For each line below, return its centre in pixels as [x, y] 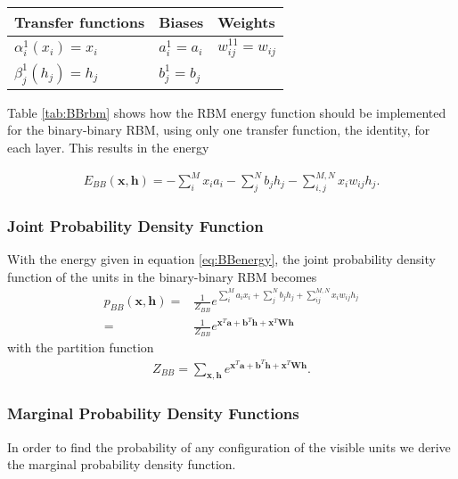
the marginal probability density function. [122, 464]
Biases [181, 22]
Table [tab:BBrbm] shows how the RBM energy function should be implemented [227, 112]
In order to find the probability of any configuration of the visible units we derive [229, 446]
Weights [246, 22]
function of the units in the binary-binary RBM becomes [162, 276]
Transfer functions [80, 22]
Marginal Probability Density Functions [153, 413]
